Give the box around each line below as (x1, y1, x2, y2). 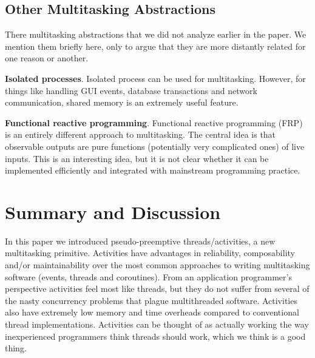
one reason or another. (5, 52, 89, 64)
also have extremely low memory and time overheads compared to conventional (5, 306, 299, 319)
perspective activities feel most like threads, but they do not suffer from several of (5, 282, 310, 295)
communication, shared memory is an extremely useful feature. (5, 96, 239, 109)
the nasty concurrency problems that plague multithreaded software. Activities (5, 294, 297, 306)
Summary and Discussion (5, 199, 221, 224)
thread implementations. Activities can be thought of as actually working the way (5, 318, 309, 331)
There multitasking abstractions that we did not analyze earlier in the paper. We (5, 28, 307, 41)
